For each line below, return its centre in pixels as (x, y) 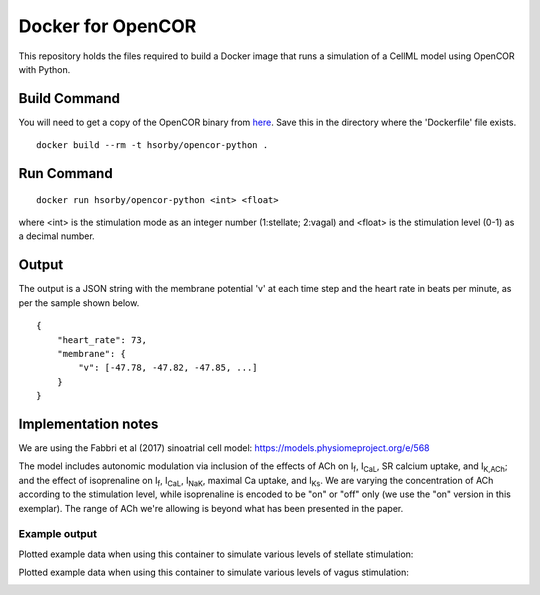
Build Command (69, 98)
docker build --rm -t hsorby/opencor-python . (152, 145)
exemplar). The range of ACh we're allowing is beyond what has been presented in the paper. (211, 508)
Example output (57, 534)
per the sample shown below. (79, 302)
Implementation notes (88, 423)
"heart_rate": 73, (102, 339)
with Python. (44, 69)
